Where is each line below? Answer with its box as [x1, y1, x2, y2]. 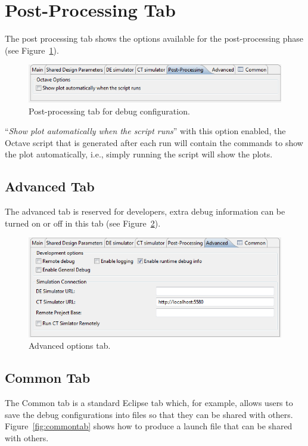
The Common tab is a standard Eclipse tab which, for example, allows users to [5, 397, 293, 409]
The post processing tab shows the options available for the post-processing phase [5, 32, 303, 45]
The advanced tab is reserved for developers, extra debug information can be [5, 205, 285, 218]
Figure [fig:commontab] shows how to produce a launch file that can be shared [5, 420, 293, 432]
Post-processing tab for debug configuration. [29, 104, 190, 117]
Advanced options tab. [29, 339, 111, 352]
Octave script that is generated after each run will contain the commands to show [5, 136, 303, 148]
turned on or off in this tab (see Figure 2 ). [5, 216, 161, 229]
